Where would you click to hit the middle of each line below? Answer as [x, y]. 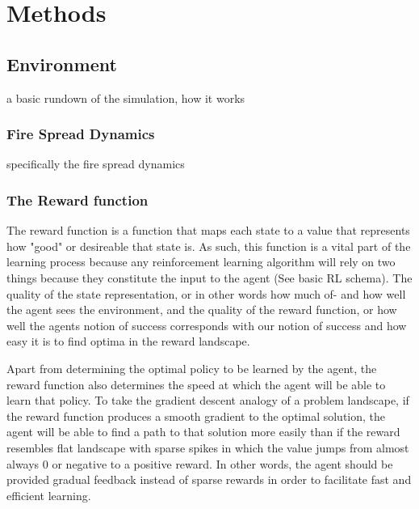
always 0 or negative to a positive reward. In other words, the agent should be [200, 463]
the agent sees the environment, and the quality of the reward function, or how [202, 310]
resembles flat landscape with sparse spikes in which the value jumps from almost [208, 447]
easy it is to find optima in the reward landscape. [128, 341]
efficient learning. [49, 495]
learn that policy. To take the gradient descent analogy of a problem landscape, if [208, 400]
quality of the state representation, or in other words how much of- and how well [206, 293]
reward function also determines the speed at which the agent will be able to [196, 384]
